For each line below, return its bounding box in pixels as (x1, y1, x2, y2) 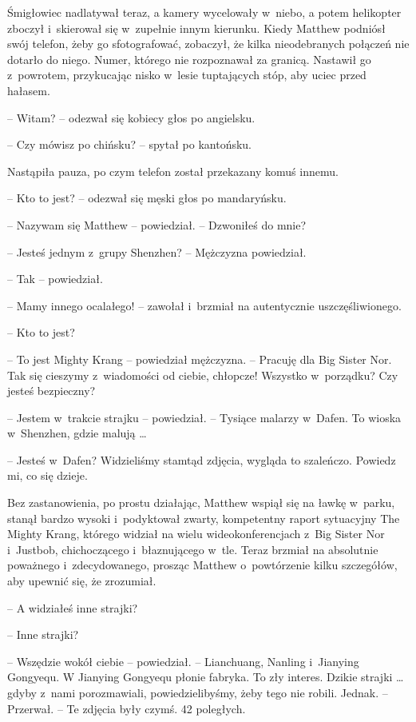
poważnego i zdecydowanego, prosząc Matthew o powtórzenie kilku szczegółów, (7, 556, 398, 573)
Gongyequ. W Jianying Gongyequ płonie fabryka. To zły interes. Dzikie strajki (7, 668, 393, 685)
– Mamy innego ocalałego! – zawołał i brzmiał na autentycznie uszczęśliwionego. (7, 297, 402, 313)
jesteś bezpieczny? (7, 382, 96, 399)
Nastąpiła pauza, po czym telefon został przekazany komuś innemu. (7, 162, 339, 179)
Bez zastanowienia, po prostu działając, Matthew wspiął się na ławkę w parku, (7, 494, 395, 511)
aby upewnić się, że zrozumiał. (7, 572, 156, 589)
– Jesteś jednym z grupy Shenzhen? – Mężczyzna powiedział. (7, 243, 307, 260)
